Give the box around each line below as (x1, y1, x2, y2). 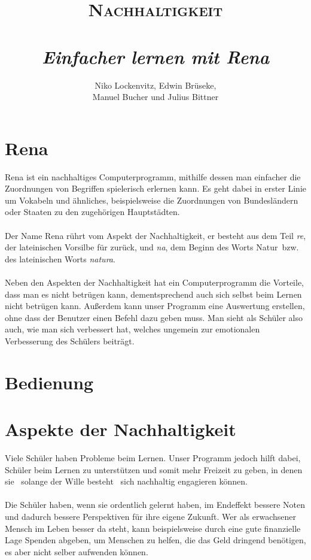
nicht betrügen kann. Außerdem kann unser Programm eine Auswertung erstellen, (5, 299, 305, 312)
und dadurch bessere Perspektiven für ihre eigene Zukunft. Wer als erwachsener (5, 510, 297, 522)
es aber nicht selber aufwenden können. (5, 545, 148, 558)
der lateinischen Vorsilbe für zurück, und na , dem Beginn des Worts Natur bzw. (5, 241, 299, 253)
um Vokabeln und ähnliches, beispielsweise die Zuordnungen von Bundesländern (5, 193, 298, 206)
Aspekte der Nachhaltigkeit (5, 417, 236, 441)
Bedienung (5, 370, 94, 394)
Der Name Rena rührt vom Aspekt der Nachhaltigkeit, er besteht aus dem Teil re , (5, 229, 306, 241)
